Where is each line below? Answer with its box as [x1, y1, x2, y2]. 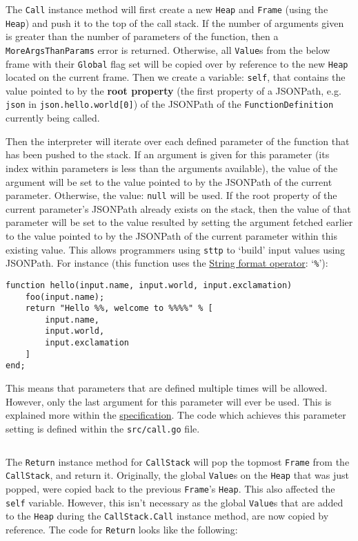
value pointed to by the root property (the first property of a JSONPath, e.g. [6, 83, 341, 97]
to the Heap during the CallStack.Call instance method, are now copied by [6, 509, 329, 523]
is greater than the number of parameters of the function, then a [6, 29, 279, 44]
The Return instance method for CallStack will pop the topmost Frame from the [6, 454, 350, 468]
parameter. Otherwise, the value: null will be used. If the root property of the [6, 188, 337, 202]
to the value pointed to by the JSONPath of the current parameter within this [6, 228, 337, 243]
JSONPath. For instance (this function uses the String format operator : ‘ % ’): [6, 256, 328, 270]
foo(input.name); [25, 292, 105, 302]
